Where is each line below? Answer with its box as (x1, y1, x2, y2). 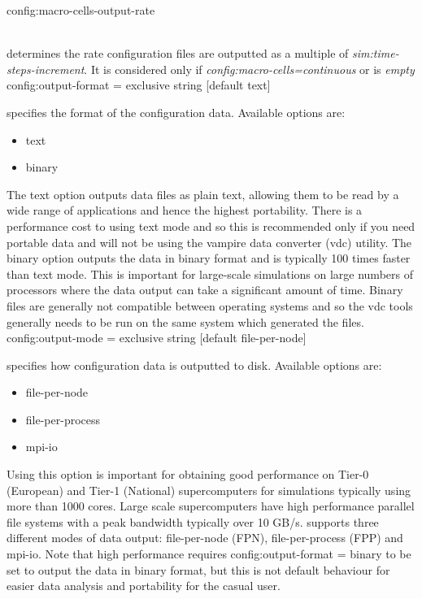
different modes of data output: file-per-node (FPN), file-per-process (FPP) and (7, 529, 403, 546)
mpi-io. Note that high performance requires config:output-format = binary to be (7, 545, 411, 562)
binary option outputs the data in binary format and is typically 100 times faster (7, 250, 411, 267)
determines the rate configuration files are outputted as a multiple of (7, 45, 349, 62)
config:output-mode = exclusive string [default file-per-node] (7, 329, 307, 346)
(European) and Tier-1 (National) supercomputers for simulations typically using (7, 481, 411, 498)
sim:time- (352, 45, 399, 62)
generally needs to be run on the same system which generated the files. (7, 313, 364, 330)
